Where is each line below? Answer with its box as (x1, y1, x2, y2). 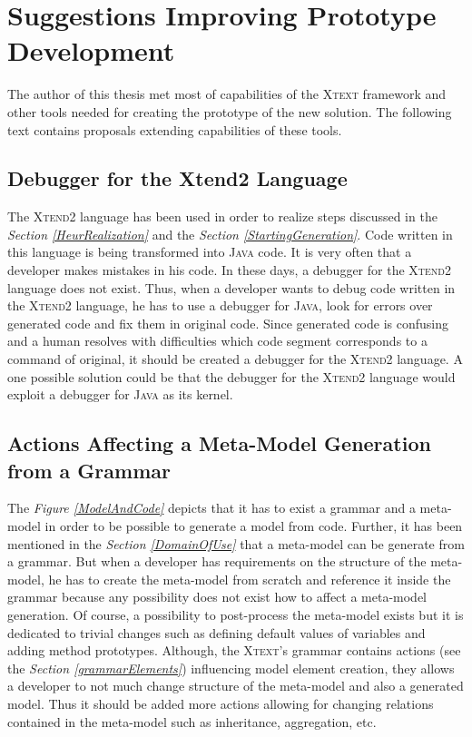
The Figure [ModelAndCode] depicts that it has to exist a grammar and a (7, 498, 416, 517)
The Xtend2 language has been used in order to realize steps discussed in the (7, 207, 438, 226)
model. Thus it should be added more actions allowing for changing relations (7, 693, 434, 712)
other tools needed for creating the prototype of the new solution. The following (7, 102, 452, 121)
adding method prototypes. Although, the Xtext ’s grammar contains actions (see (7, 641, 461, 660)
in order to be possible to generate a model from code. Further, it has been (44, 516, 463, 536)
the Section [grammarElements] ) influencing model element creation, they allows (7, 658, 455, 677)
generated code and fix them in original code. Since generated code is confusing (7, 313, 448, 332)
